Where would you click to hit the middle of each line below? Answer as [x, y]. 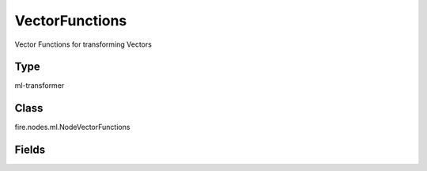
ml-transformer [40, 85]
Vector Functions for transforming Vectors [83, 44]
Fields [30, 150]
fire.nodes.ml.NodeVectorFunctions [72, 127]
